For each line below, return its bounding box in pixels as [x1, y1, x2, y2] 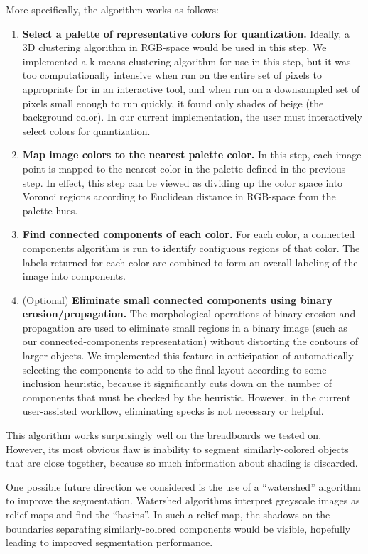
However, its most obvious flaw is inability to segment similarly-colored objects [6, 441, 349, 456]
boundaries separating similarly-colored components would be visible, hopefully [6, 521, 351, 536]
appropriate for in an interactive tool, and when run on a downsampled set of [22, 81, 360, 96]
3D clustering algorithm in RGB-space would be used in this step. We [22, 40, 327, 55]
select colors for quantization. [22, 123, 151, 138]
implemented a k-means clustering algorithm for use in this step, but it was [22, 53, 351, 68]
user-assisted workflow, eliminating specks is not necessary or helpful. [22, 403, 324, 418]
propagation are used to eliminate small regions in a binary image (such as [22, 320, 347, 335]
